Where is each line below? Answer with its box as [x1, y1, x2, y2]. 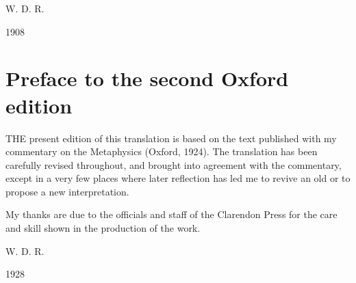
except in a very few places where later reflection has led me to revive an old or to [5, 171, 351, 185]
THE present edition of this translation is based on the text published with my [5, 131, 337, 145]
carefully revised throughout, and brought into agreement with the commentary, [5, 157, 342, 172]
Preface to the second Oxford [5, 64, 289, 92]
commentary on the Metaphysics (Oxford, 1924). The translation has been [5, 144, 318, 159]
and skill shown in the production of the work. [5, 221, 201, 235]
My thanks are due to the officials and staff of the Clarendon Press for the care [5, 207, 338, 221]
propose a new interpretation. [5, 184, 129, 198]
